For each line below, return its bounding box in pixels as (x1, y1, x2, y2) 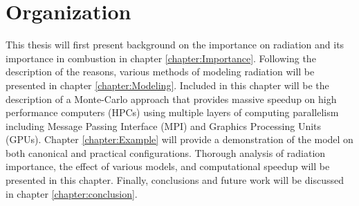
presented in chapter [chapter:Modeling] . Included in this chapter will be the (6, 77, 329, 92)
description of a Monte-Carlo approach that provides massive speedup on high (6, 91, 337, 106)
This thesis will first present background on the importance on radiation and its (6, 37, 344, 52)
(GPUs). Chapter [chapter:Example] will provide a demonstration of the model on (6, 132, 353, 147)
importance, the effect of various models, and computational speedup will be (6, 159, 330, 174)
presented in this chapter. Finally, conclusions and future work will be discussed (6, 173, 344, 187)
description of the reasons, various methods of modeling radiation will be (6, 64, 315, 79)
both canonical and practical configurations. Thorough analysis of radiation (6, 145, 326, 160)
